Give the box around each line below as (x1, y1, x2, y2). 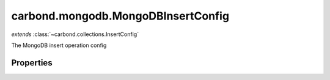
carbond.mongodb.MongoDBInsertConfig (11, 9, 229, 23)
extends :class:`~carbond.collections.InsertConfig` (11, 31, 139, 38)
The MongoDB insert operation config (11, 42, 107, 49)
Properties (11, 57, 53, 68)
